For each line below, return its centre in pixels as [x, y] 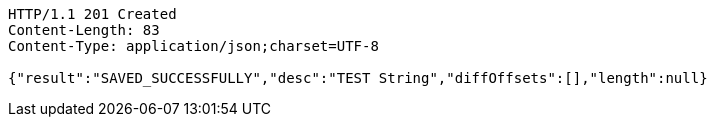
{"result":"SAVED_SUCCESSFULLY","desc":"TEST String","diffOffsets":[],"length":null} [358, 78]
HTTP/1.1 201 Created [92, 14]
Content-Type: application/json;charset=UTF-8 [193, 46]
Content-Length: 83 [84, 30]
